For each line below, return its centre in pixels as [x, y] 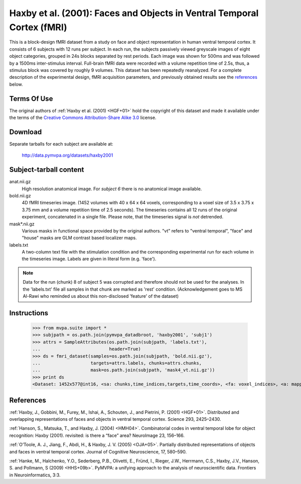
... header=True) [87, 349]
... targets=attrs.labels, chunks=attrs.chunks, [117, 363]
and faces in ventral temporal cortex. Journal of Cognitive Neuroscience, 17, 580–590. [98, 451]
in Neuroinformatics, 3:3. [35, 475]
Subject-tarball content [47, 170]
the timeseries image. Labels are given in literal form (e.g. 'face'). [89, 259]
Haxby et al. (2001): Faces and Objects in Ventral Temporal [134, 13]
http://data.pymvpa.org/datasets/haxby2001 [67, 155]
